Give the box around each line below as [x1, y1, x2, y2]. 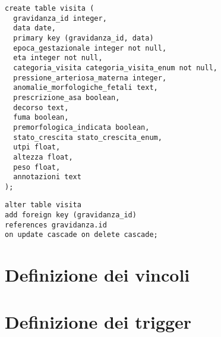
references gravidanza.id [5, 220, 107, 229]
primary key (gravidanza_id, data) [13, 33, 154, 42]
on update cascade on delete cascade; [5, 230, 158, 239]
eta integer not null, [13, 54, 103, 63]
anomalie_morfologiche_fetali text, [13, 83, 158, 92]
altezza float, [13, 152, 73, 161]
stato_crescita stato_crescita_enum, [13, 133, 162, 142]
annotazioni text [13, 173, 81, 182]
